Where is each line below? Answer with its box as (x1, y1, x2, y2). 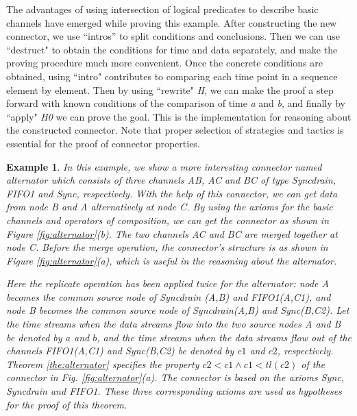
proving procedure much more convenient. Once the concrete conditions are (6, 56, 323, 70)
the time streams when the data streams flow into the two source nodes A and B (6, 317, 341, 331)
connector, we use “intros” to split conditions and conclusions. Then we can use (6, 29, 341, 43)
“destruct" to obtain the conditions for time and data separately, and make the (6, 42, 338, 56)
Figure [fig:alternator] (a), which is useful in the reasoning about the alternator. (6, 253, 337, 267)
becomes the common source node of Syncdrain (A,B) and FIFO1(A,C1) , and (6, 289, 331, 304)
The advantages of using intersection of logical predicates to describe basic (6, 2, 319, 16)
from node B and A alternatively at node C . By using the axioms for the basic (6, 199, 333, 214)
